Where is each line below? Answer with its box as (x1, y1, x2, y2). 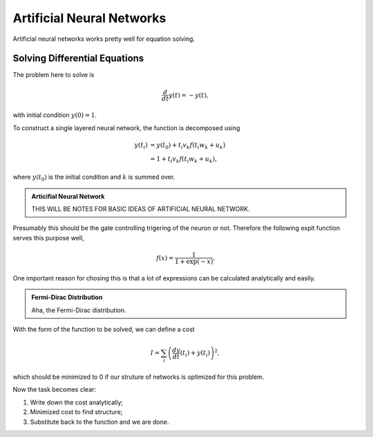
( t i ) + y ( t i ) (180, 349, 211, 358)
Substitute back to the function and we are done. (30, 418, 169, 426)
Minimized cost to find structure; (30, 408, 123, 416)
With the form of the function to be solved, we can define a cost (12, 325, 195, 334)
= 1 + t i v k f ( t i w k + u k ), (149, 154, 218, 164)
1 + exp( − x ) (175, 258, 213, 266)
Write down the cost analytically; (30, 398, 124, 407)
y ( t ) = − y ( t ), (169, 91, 209, 99)
